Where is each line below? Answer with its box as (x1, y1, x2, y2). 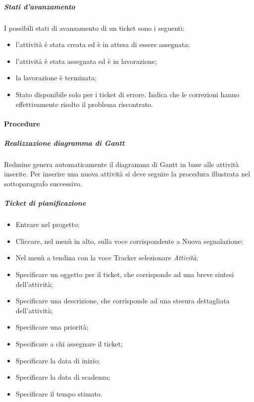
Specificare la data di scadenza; (15, 372, 110, 382)
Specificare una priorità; (15, 322, 89, 332)
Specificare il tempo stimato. (15, 388, 102, 399)
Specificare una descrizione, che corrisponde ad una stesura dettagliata (15, 295, 230, 306)
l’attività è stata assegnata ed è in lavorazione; (15, 56, 157, 66)
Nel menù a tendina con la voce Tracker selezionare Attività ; (15, 252, 199, 263)
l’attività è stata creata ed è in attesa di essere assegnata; (15, 39, 190, 50)
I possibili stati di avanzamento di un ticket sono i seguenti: (4, 22, 185, 33)
